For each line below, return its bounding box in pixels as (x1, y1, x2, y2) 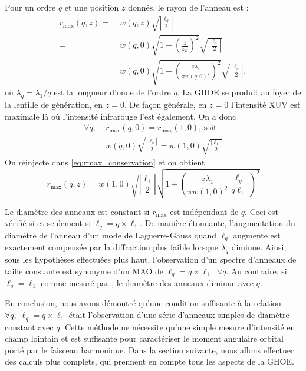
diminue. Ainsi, (231, 241, 287, 253)
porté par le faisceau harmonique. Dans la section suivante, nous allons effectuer (5, 343, 294, 356)
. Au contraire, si (226, 264, 287, 277)
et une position (64, 1, 119, 13)
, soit (199, 124, 217, 132)
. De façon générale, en (124, 98, 207, 111)
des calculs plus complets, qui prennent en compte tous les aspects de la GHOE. (5, 355, 294, 367)
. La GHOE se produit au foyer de (177, 86, 301, 98)
